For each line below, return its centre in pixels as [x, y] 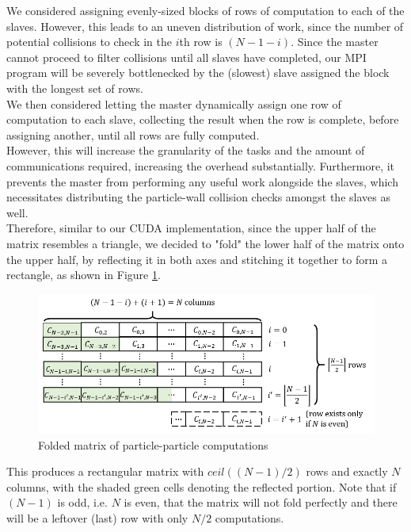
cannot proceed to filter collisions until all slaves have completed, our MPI [186, 57]
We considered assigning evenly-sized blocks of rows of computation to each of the [205, 10]
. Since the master [335, 42]
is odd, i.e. [82, 502]
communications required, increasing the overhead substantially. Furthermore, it [201, 165]
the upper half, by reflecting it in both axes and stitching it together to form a [197, 259]
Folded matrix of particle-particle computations [153, 444]
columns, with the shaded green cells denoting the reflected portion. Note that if [202, 486]
